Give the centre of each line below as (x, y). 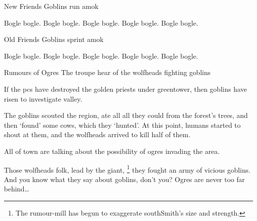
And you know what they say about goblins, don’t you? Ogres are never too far (125, 179)
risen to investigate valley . (43, 98)
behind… (17, 189)
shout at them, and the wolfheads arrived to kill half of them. (97, 134)
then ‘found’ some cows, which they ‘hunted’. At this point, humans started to (122, 125)
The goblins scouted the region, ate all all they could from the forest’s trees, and (126, 115)
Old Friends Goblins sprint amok (54, 39)
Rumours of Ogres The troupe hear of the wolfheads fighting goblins (107, 72)
